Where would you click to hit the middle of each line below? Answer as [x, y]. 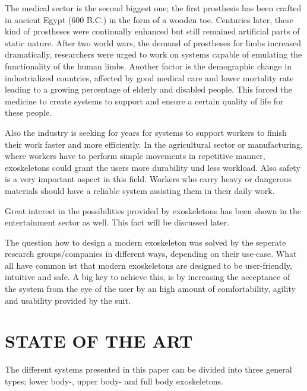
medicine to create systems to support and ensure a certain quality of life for [144, 101]
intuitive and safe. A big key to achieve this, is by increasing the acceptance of [148, 277]
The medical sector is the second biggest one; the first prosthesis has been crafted [153, 8]
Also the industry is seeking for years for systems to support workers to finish [146, 132]
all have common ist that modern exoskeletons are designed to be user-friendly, [148, 265]
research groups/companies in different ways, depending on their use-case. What [151, 254]
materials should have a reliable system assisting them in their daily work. [140, 190]
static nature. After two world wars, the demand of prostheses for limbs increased [153, 42]
